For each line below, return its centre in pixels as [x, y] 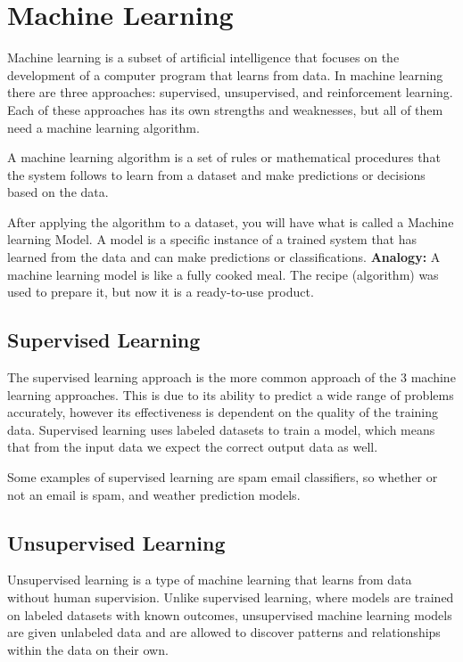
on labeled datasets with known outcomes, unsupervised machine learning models [230, 614]
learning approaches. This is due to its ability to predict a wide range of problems [231, 394]
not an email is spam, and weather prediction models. [154, 494]
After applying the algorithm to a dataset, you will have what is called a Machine [231, 221]
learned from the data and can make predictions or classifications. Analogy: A [224, 257]
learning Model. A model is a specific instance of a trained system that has [212, 239]
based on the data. [58, 192]
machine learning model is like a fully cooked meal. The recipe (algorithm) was [223, 274]
